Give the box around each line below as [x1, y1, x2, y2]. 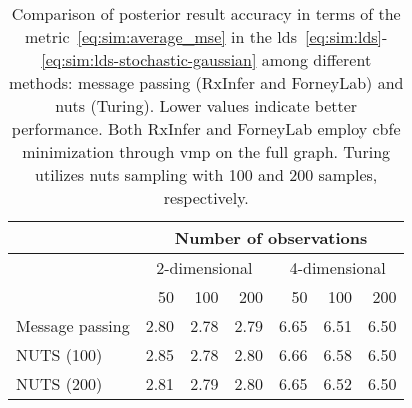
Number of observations [174, 226, 368, 249]
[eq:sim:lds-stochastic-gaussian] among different [41, 48, 372, 71]
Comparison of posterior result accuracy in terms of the [11, 2, 401, 25]
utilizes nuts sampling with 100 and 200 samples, [35, 163, 378, 186]
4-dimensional [289, 256, 386, 279]
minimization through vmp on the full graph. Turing [22, 140, 391, 163]
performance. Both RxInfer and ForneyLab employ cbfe [11, 117, 401, 140]
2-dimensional [156, 256, 253, 279]
